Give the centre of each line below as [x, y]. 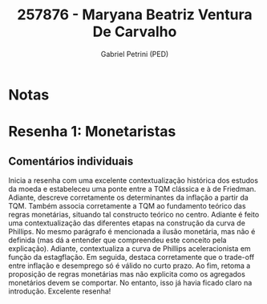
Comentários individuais [71, 161]
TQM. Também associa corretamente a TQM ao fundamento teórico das [127, 205]
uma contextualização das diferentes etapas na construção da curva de [127, 223]
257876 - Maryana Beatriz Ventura [135, 15]
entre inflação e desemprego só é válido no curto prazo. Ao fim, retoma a [129, 265]
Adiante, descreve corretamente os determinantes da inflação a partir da [128, 197]
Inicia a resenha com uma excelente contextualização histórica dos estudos [133, 180]
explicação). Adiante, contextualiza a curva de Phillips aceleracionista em [129, 248]
